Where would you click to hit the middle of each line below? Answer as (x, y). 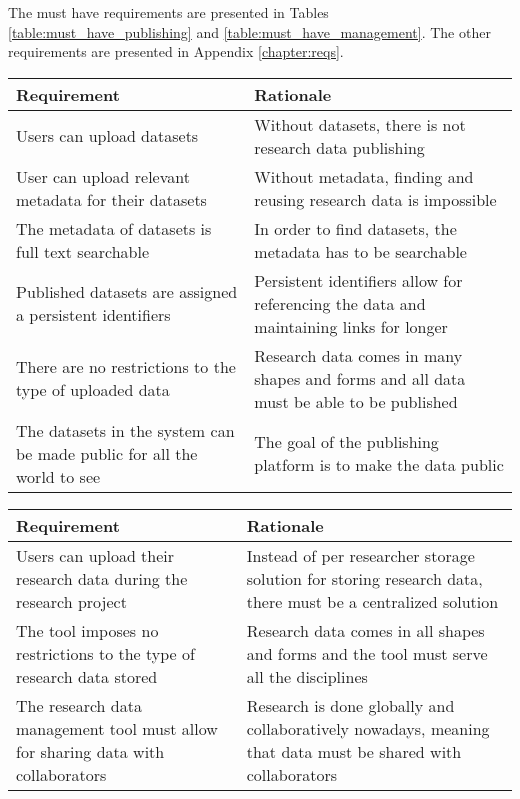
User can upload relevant (103, 176)
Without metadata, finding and (364, 176)
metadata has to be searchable (360, 251)
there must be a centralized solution (372, 601)
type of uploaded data (93, 390)
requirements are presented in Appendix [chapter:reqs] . (176, 51)
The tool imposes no (87, 630)
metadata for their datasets (111, 199)
